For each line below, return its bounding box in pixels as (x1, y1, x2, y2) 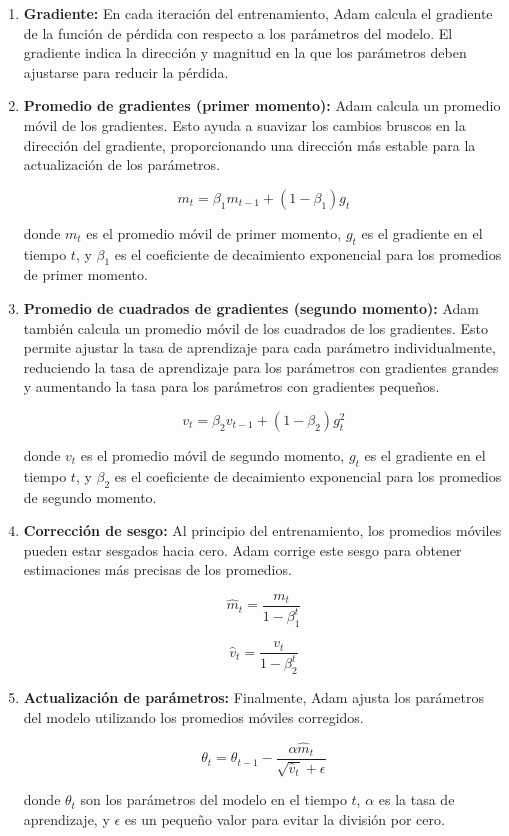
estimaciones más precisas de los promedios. (23, 559, 292, 580)
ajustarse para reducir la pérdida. (23, 61, 229, 82)
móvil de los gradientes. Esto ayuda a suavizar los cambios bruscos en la (23, 114, 466, 135)
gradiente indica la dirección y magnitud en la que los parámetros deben (23, 42, 467, 63)
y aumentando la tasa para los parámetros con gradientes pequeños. (23, 376, 440, 397)
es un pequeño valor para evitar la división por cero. (124, 808, 445, 829)
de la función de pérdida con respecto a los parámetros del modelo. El (23, 22, 453, 43)
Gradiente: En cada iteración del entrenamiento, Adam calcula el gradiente (23, 3, 493, 23)
